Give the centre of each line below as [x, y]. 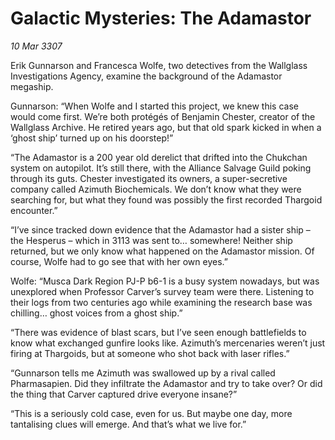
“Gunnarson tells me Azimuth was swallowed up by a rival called [143, 373]
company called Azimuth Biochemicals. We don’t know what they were [156, 189]
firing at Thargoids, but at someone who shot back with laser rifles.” [150, 353]
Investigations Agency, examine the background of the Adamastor [146, 76]
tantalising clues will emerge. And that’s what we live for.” [128, 424]
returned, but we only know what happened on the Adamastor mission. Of [162, 251]
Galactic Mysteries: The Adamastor [161, 18]
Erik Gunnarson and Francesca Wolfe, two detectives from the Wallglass [159, 65]
